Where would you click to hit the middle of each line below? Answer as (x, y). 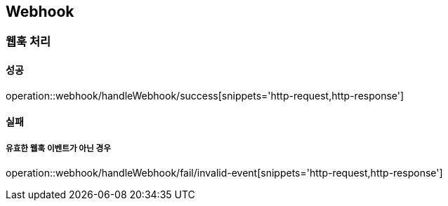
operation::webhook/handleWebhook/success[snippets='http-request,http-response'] (205, 95)
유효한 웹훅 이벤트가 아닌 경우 (58, 148)
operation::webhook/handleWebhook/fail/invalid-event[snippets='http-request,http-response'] (224, 173)
